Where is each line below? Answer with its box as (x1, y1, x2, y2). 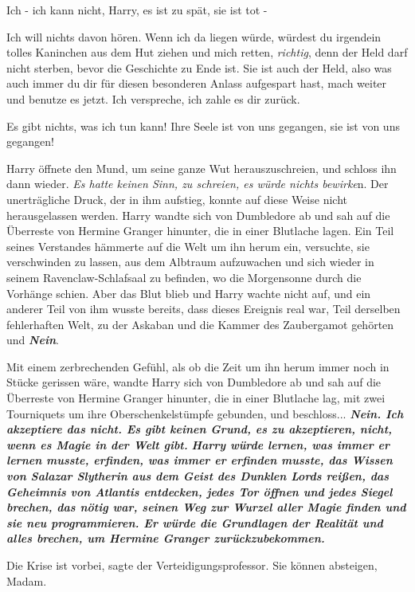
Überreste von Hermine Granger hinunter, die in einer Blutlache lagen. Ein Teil (6, 222, 394, 239)
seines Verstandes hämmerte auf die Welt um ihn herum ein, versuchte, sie (6, 237, 370, 254)
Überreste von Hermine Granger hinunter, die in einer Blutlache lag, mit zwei (6, 390, 386, 406)
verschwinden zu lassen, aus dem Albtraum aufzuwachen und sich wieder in (6, 253, 374, 270)
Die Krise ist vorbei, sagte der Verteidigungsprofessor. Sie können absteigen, (6, 557, 378, 573)
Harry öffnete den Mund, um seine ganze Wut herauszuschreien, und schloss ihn (6, 159, 397, 176)
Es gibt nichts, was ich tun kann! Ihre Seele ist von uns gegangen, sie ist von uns (6, 117, 400, 134)
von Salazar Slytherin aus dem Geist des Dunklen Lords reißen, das (6, 468, 390, 484)
